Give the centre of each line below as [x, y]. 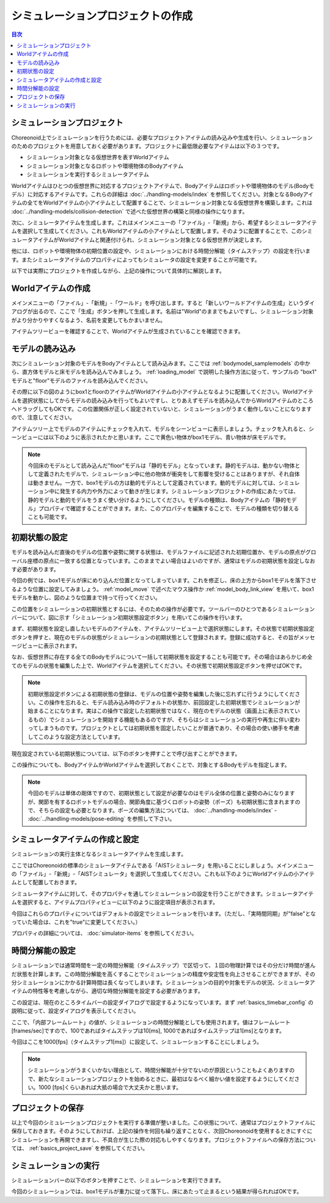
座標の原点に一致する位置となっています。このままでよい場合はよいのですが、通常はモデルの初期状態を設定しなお [171, 561]
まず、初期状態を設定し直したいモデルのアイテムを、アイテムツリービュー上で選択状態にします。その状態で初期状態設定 [163, 629]
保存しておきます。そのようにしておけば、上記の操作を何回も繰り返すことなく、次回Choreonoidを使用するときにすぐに [162, 1131]
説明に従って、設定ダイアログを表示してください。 [75, 1011]
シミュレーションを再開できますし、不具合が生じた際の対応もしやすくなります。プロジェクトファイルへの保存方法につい [163, 1139]
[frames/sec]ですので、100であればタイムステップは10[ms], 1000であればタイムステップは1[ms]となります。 [148, 1031]
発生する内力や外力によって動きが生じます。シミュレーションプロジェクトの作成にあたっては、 [179, 491]
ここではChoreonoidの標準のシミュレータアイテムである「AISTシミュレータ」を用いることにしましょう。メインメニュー [163, 865]
